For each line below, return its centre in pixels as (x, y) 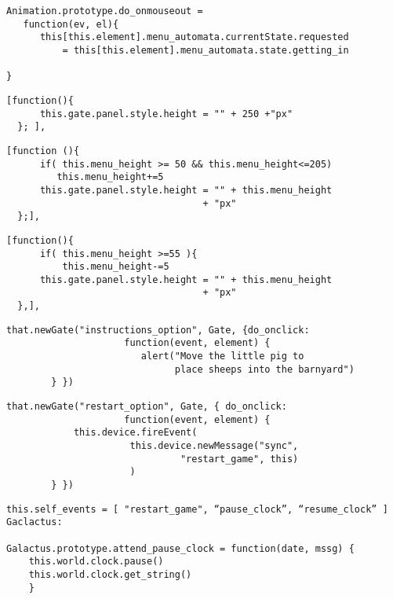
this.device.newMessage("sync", (214, 446)
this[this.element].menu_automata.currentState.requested (194, 37)
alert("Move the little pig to (222, 356)
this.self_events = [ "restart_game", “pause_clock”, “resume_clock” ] (197, 509)
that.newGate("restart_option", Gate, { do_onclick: (147, 407)
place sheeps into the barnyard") (264, 369)
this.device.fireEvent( (135, 433)
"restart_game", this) (239, 459)
